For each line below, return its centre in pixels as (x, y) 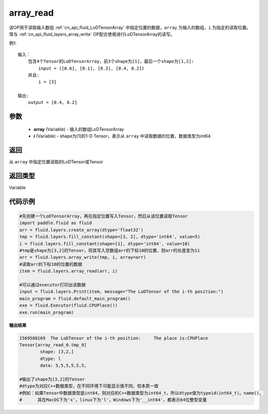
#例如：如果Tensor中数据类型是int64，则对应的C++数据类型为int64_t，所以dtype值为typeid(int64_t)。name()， (142, 393)
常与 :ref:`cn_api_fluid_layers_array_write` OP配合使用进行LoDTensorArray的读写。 (92, 34)
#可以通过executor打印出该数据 (52, 285)
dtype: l (50, 359)
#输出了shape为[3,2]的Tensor (52, 379)
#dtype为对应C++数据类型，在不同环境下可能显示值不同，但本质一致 (89, 386)
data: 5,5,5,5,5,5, (63, 366)
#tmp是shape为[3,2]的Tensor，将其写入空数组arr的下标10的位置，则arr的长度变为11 (110, 251)
